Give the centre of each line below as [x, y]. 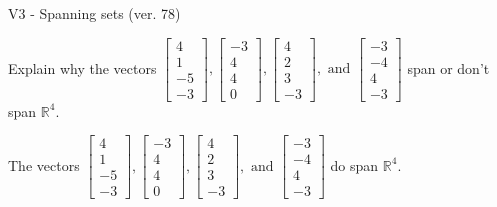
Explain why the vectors [82, 67]
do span [354, 164]
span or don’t [448, 67]
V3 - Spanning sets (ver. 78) [94, 13]
